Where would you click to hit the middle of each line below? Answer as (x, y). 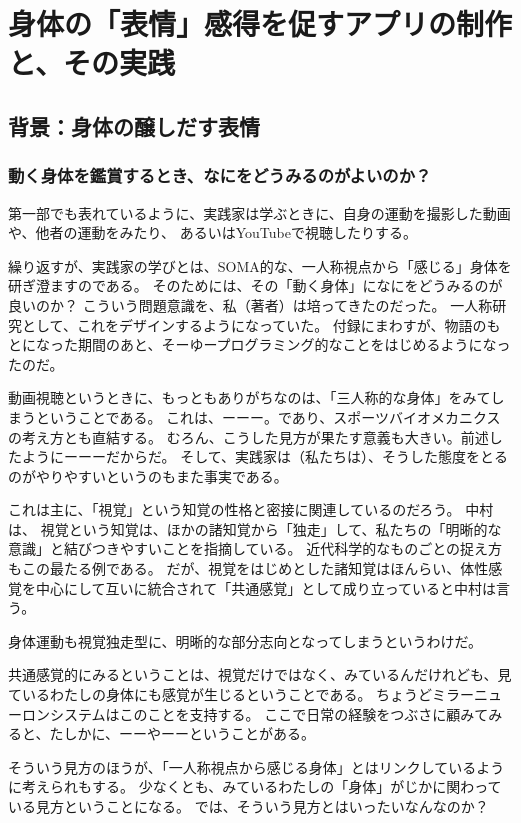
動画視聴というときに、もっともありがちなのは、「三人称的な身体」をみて (249, 397)
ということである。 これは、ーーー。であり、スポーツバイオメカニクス (268, 416)
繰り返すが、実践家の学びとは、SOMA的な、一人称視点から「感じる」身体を (260, 265)
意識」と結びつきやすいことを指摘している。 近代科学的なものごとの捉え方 (255, 548)
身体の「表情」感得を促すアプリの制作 (260, 23)
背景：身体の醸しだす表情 (134, 125)
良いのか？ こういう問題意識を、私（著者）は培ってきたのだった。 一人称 (250, 304)
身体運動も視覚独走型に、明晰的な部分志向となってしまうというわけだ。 (245, 640)
